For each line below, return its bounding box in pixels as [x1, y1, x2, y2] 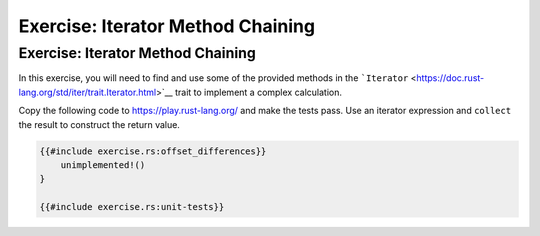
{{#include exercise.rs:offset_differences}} [39, 145, 267, 157]
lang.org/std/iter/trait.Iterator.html [18, 86, 157, 98]
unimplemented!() [60, 159, 146, 170]
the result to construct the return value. [18, 118, 180, 130]
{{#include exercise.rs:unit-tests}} [39, 201, 225, 213]
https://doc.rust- [416, 72, 485, 84]
